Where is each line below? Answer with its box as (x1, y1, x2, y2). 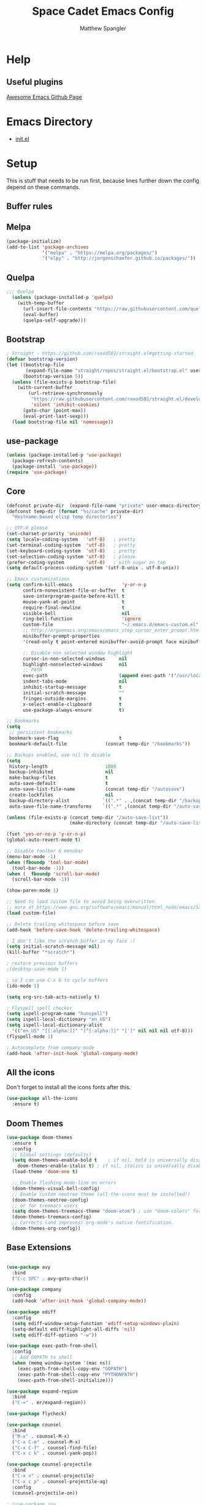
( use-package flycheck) (6, 1410, 67, 1417)
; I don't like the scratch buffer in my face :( (6, 938, 136, 944)
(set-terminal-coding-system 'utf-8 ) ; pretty (6, 542, 136, 548)
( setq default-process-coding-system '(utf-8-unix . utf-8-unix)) (6, 565, 180, 571)
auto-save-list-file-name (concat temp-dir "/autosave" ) (9, 786, 185, 792)
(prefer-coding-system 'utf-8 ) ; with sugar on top (6, 559, 166, 565)
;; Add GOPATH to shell (12, 1355, 72, 1361)
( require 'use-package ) (6, 470, 67, 476)
